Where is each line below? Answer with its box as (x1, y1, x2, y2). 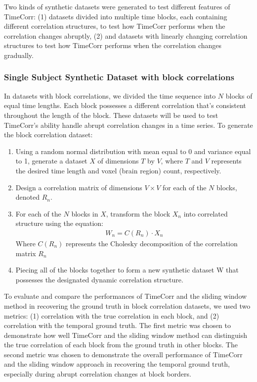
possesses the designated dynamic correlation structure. (15, 274, 183, 284)
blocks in (71, 208, 98, 218)
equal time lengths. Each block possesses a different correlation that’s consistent (4, 100, 246, 110)
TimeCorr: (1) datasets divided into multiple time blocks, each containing (4, 11, 227, 21)
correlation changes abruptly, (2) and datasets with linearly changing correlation (4, 30, 248, 41)
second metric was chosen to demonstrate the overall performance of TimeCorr (4, 349, 243, 359)
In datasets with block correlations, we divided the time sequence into (4, 90, 216, 101)
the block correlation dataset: (4, 129, 93, 140)
